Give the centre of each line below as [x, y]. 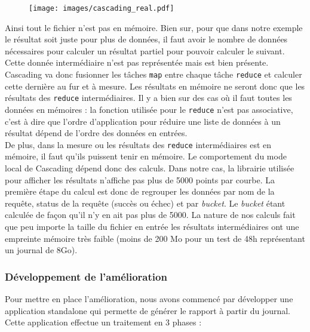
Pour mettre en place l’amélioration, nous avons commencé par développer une [149, 299]
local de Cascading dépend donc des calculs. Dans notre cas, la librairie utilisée [150, 168]
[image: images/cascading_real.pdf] [102, 8]
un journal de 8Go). [41, 250]
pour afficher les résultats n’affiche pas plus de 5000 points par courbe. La [140, 179]
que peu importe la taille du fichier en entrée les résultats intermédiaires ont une [152, 226]
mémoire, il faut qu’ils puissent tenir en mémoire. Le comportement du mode [146, 156]
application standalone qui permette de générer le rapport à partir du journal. [148, 310]
